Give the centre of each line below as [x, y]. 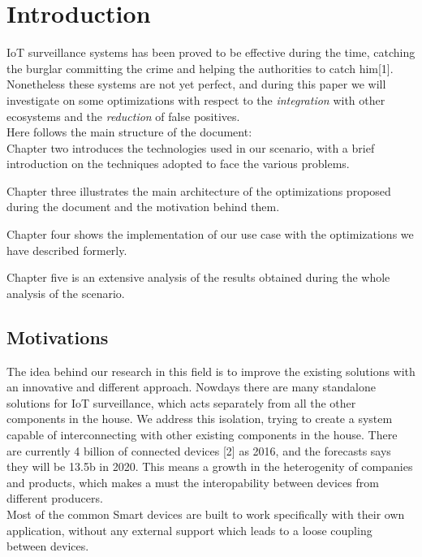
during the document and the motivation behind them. [143, 207]
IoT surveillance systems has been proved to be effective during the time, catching [211, 52]
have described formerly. [67, 250]
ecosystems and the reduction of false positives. [123, 116]
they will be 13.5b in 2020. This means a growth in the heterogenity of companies [210, 466]
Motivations [58, 337]
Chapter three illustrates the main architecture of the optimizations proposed [199, 190]
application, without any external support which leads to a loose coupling [189, 530]
